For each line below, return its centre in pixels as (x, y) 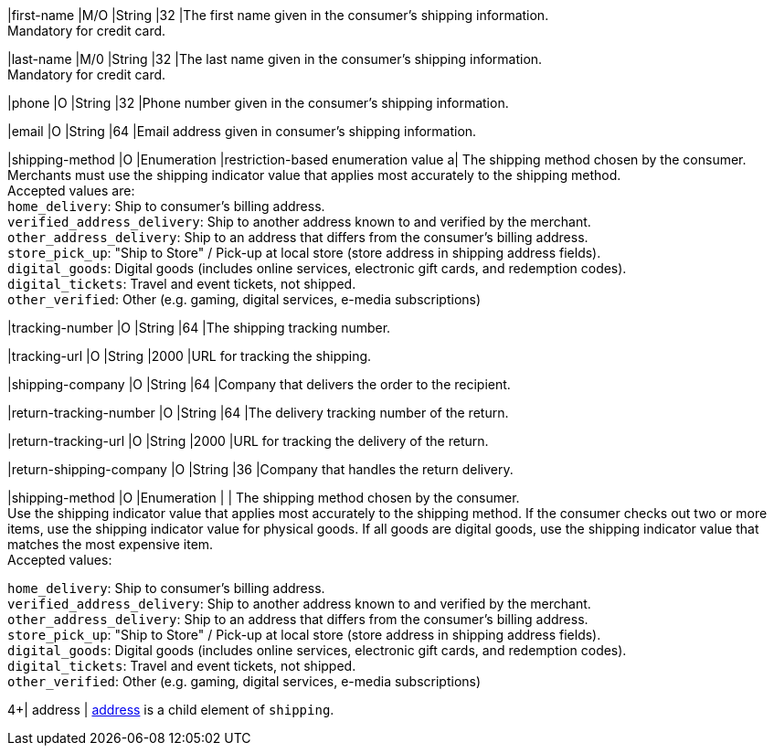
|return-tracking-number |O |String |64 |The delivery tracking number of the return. (258, 413)
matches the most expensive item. (111, 544)
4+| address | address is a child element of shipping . (171, 710)
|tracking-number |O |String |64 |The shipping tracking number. (199, 328)
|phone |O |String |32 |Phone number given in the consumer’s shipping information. (258, 103)
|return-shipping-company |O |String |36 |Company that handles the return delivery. (260, 469)
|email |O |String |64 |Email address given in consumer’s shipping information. (242, 131)
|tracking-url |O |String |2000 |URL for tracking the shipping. (190, 356)
